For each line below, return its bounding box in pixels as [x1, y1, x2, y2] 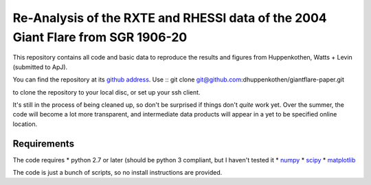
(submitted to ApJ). [12, 62, 68, 71]
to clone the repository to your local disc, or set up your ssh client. [12, 88, 201, 96]
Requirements [12, 138, 75, 149]
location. [12, 120, 38, 128]
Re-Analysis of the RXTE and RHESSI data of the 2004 [12, 10, 328, 25]
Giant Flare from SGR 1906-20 [12, 29, 188, 45]
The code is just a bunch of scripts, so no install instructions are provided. [12, 168, 223, 176]
